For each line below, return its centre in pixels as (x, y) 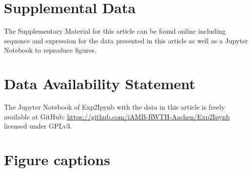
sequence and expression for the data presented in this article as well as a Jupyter (126, 40)
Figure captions (57, 159)
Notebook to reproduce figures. (50, 50)
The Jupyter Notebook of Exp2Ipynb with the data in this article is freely (115, 107)
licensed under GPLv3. (38, 126)
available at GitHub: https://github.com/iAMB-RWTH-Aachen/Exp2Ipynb (117, 116)
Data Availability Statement (100, 84)
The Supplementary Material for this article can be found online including (115, 31)
